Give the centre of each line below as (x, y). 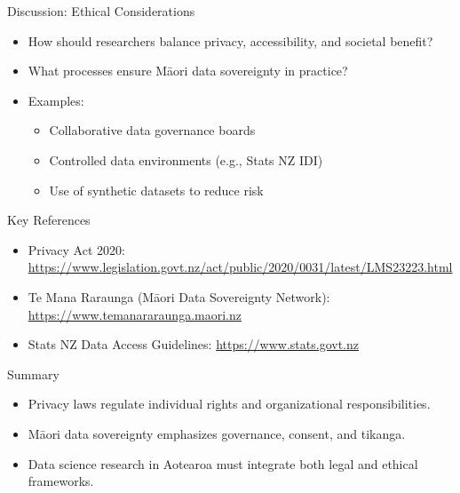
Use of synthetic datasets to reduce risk (156, 190)
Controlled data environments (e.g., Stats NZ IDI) (186, 159)
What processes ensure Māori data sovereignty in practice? (188, 71)
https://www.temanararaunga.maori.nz (135, 314)
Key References (49, 220)
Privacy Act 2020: (76, 249)
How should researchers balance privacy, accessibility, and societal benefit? (230, 40)
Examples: (56, 100)
